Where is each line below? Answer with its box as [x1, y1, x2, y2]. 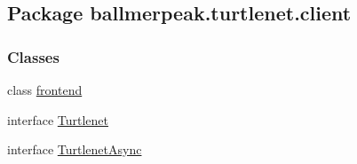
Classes [7, 45, 59, 67]
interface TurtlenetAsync [7, 140, 142, 159]
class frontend [7, 81, 83, 98]
